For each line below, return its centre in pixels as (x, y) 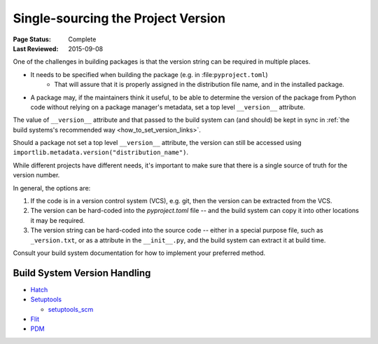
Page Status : (32, 39)
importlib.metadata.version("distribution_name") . (101, 152)
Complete (82, 39)
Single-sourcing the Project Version (119, 18)
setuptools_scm (71, 309)
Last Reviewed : (36, 48)
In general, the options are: (52, 188)
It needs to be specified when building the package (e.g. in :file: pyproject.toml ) (149, 74)
